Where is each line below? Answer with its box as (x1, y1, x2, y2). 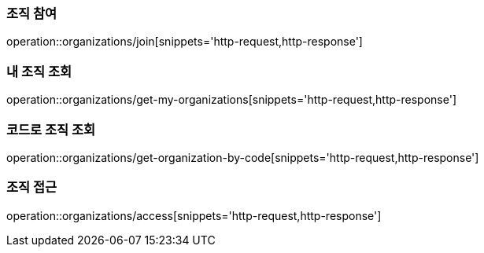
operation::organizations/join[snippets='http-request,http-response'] (6, 35, 363, 49)
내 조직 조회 (6, 63, 72, 79)
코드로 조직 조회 (6, 121, 96, 137)
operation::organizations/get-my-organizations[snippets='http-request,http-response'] (6, 93, 456, 107)
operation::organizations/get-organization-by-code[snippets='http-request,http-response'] (6, 150, 479, 164)
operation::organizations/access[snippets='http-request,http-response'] (6, 208, 382, 222)
